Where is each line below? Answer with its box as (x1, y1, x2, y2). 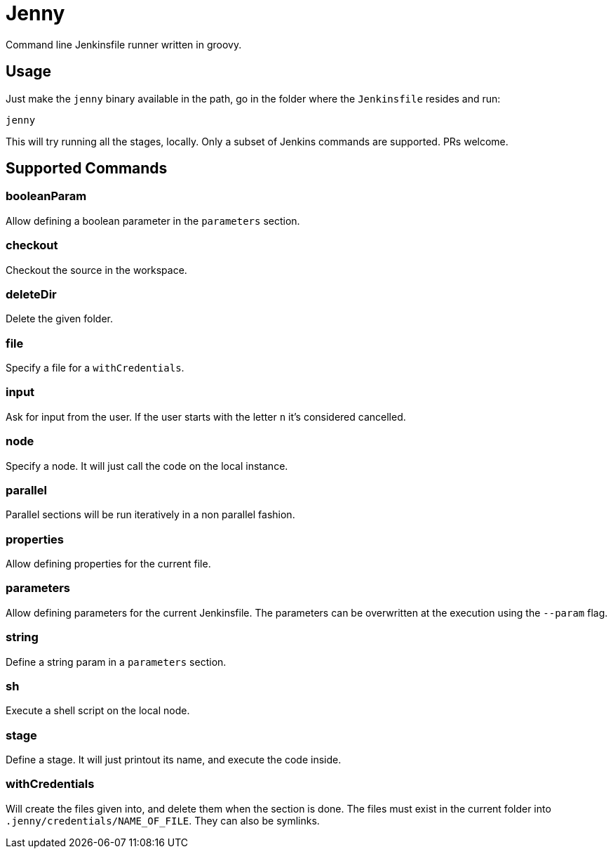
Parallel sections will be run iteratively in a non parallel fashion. (6, 508, 295, 521)
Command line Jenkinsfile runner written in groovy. (6, 38, 242, 51)
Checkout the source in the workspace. (6, 263, 187, 276)
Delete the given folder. (6, 313, 113, 325)
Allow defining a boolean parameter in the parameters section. (6, 214, 300, 227)
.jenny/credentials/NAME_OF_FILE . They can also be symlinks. (6, 814, 320, 827)
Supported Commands (6, 159, 168, 178)
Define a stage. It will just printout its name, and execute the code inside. (6, 754, 342, 766)
